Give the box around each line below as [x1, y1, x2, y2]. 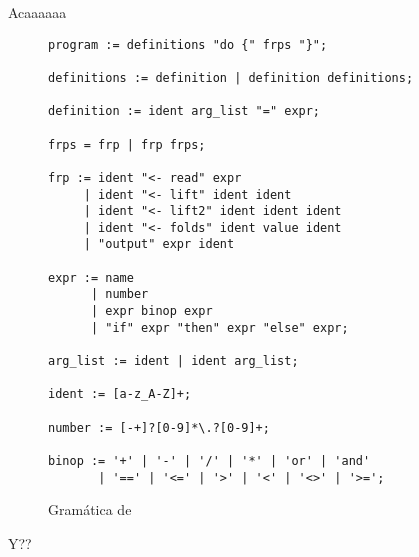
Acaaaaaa [8, 2, 67, 22]
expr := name [48, 270, 134, 285]
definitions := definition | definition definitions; [48, 70, 414, 85]
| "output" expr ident [83, 237, 235, 252]
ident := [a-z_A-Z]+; [48, 387, 192, 402]
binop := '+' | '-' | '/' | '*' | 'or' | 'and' [48, 454, 371, 468]
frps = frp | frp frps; [48, 137, 206, 152]
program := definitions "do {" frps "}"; [48, 37, 328, 52]
